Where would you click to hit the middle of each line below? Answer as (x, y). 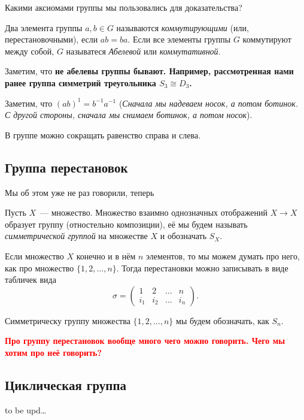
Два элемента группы (44, 27)
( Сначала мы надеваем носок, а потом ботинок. (209, 103)
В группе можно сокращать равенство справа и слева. (103, 135)
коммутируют (267, 39)
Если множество (34, 256)
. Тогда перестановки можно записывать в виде (202, 268)
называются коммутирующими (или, (183, 27)
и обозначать (183, 236)
